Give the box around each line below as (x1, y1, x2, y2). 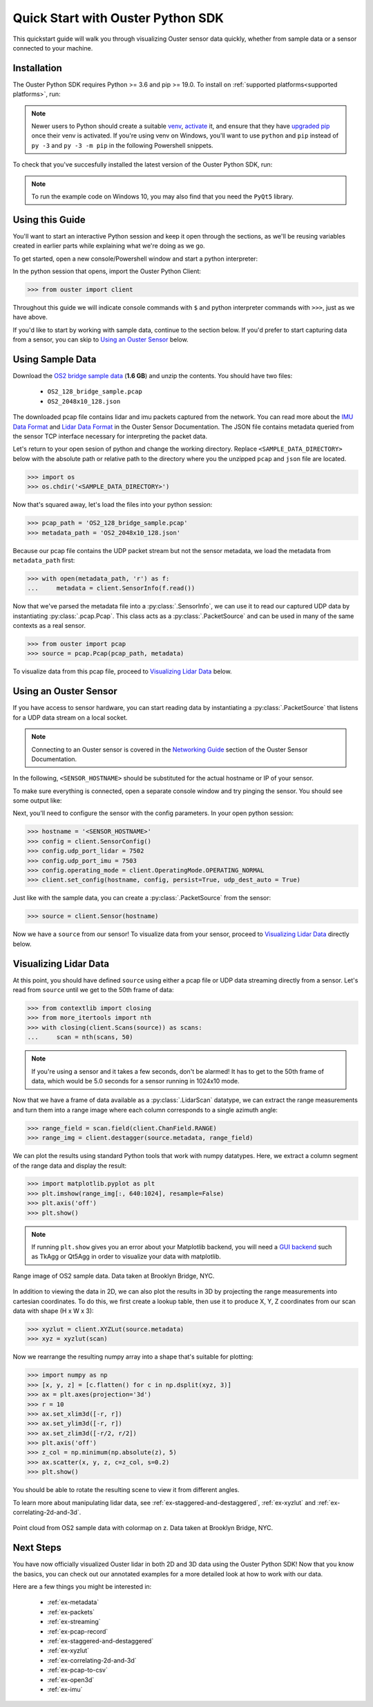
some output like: (12, 796, 62, 805)
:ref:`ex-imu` (47, 1685, 83, 1693)
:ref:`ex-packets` (47, 1607, 95, 1616)
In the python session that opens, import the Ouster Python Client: (12, 267, 202, 276)
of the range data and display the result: (12, 1162, 127, 1170)
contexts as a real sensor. (12, 622, 86, 630)
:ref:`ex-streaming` (47, 1618, 101, 1626)
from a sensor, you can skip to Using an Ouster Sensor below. (12, 335, 189, 344)
